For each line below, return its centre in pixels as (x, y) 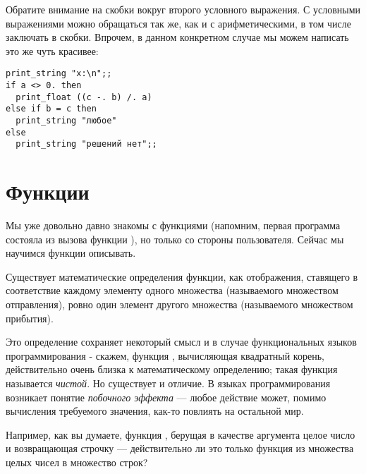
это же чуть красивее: (52, 50)
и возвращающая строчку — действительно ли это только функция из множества (180, 448)
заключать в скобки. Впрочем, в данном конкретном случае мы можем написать (177, 37)
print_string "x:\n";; (59, 74)
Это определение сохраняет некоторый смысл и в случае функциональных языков (181, 342)
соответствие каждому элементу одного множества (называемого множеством (172, 290)
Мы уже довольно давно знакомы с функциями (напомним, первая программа (173, 225)
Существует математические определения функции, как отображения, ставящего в (182, 276)
